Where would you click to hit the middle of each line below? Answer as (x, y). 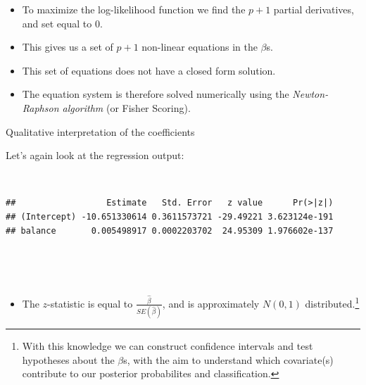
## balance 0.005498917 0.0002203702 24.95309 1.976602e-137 (170, 231)
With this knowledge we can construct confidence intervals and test (168, 346)
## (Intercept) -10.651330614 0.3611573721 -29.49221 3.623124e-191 (170, 216)
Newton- (310, 94)
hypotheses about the (68, 359)
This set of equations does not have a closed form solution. (149, 70)
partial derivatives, (314, 9)
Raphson (40, 107)
